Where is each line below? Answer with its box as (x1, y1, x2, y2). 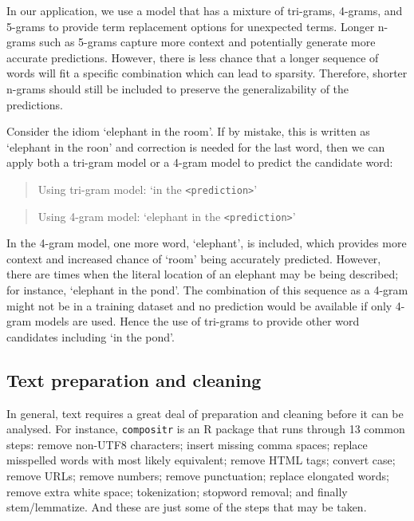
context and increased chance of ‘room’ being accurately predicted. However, (6, 250, 381, 266)
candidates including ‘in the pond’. (6, 328, 175, 345)
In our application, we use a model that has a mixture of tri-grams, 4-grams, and (6, 2, 403, 18)
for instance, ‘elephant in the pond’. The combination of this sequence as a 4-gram (6, 282, 408, 298)
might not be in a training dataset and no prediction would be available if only (6, 297, 392, 314)
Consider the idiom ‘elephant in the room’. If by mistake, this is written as (6, 123, 370, 140)
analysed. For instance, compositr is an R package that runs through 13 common (6, 420, 405, 437)
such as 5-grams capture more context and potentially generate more (39, 34, 376, 50)
